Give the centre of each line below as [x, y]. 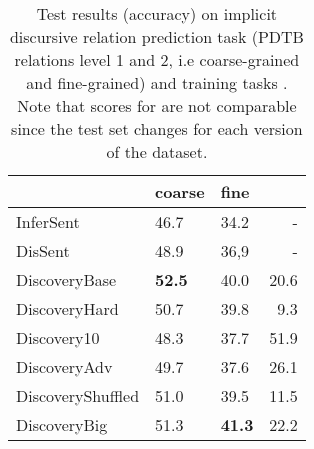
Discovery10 [58, 337]
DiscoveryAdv [64, 366]
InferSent [48, 221]
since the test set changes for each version [157, 128]
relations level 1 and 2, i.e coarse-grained [157, 59]
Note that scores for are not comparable [157, 105]
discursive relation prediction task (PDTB [156, 36]
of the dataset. [157, 151]
